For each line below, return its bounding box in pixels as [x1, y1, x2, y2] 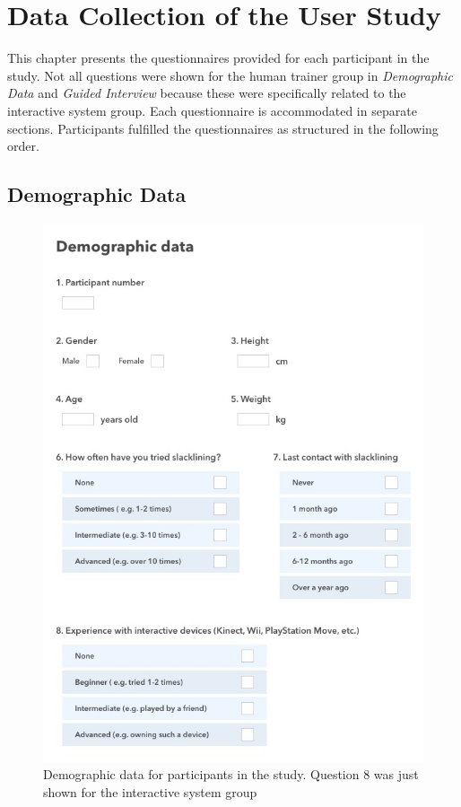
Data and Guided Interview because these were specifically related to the [7, 83, 406, 102]
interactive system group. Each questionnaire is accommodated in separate [7, 101, 417, 119]
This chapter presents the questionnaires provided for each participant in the [7, 48, 430, 67]
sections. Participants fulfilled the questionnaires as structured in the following [7, 118, 439, 137]
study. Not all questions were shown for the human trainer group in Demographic [7, 66, 453, 84]
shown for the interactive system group [43, 783, 257, 802]
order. [7, 136, 39, 155]
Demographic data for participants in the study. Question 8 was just [43, 765, 419, 784]
